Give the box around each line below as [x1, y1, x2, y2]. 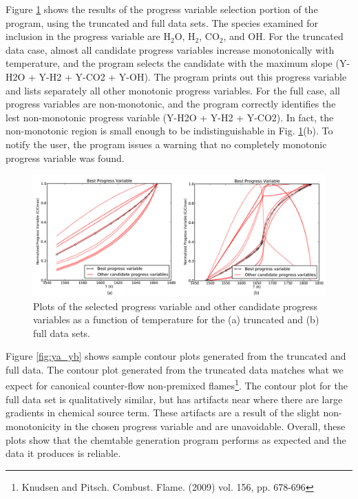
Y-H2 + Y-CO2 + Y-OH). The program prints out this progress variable [39, 69, 347, 83]
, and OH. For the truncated [223, 29, 344, 43]
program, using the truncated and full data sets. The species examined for [6, 15, 318, 30]
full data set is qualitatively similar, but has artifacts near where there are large [6, 391, 343, 406]
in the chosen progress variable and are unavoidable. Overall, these [63, 418, 346, 433]
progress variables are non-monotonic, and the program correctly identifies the [6, 96, 336, 111]
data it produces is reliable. [6, 446, 121, 460]
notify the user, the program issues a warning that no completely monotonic [6, 136, 327, 151]
